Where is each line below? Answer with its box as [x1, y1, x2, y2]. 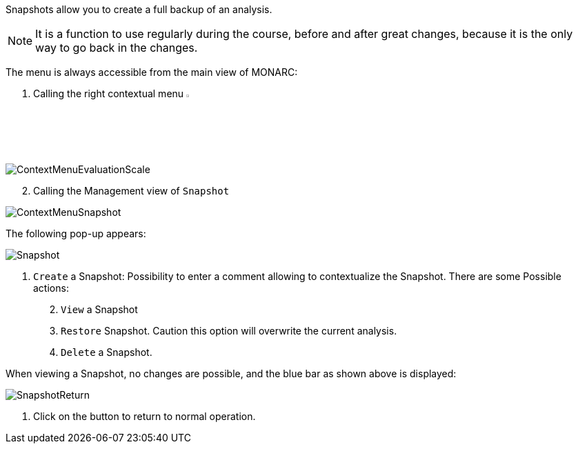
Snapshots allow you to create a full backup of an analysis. [6, 3, 272, 15]
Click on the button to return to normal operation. [33, 410, 256, 423]
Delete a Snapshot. [61, 346, 152, 359]
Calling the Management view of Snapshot [33, 185, 230, 197]
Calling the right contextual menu [33, 88, 184, 99]
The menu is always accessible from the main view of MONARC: [6, 66, 298, 78]
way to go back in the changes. [35, 41, 198, 54]
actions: [33, 282, 69, 295]
